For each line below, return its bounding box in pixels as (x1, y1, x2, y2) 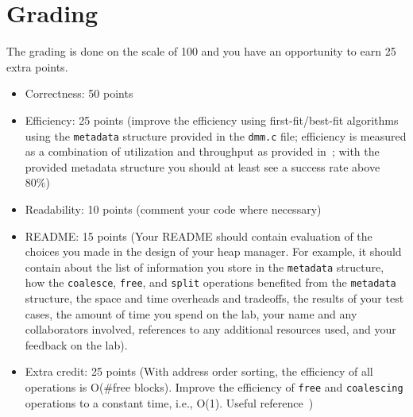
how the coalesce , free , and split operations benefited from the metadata (25, 274, 396, 291)
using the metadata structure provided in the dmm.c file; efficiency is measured (25, 127, 407, 144)
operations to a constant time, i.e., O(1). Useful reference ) (25, 394, 314, 411)
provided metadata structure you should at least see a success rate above (25, 158, 380, 175)
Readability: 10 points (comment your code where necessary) (25, 200, 322, 217)
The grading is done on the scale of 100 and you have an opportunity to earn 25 (6, 43, 396, 60)
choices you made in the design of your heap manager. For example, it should (25, 243, 402, 260)
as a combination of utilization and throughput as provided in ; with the (25, 143, 380, 160)
